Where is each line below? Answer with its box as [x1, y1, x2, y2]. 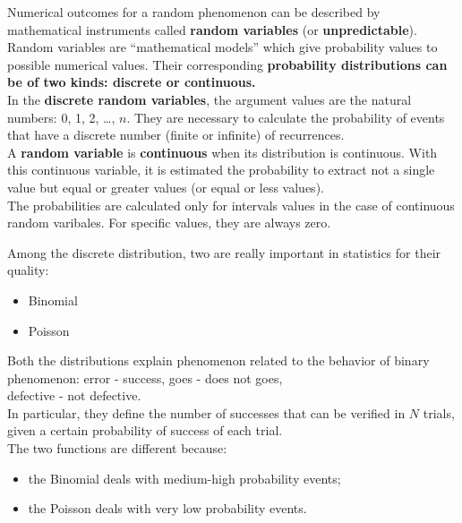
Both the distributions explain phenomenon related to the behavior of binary [7, 351, 430, 370]
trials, [423, 403, 455, 422]
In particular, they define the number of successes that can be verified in [7, 403, 406, 422]
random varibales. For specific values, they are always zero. [7, 213, 331, 232]
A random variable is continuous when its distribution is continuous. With [7, 142, 438, 161]
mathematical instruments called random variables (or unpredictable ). [7, 20, 417, 39]
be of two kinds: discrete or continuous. [7, 73, 256, 91]
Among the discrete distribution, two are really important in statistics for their [7, 243, 441, 261]
